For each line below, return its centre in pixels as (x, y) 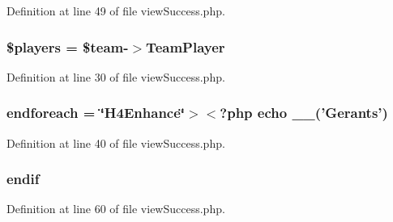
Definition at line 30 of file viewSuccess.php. (116, 76)
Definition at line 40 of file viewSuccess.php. (116, 142)
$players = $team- (68, 46)
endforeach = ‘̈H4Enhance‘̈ (96, 113)
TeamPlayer (186, 46)
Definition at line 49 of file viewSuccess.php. (116, 10)
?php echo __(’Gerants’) (304, 113)
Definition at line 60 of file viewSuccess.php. (116, 209)
